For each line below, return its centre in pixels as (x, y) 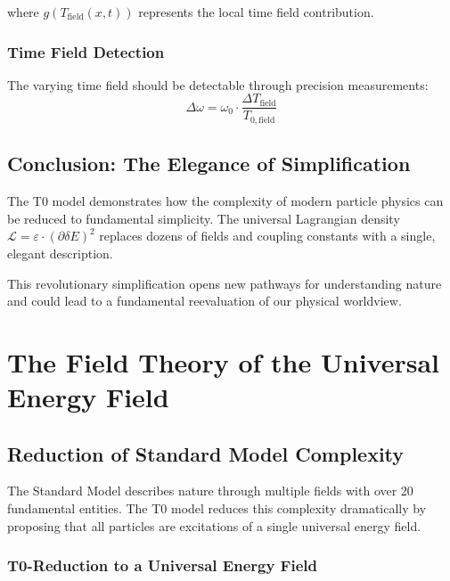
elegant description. (60, 253)
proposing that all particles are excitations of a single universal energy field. (214, 525)
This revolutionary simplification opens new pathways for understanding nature (225, 283)
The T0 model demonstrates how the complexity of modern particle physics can (225, 201)
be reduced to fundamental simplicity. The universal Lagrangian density (204, 218)
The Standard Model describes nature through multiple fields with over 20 (210, 491)
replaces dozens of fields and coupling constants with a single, (267, 236)
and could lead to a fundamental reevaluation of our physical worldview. (205, 301)
